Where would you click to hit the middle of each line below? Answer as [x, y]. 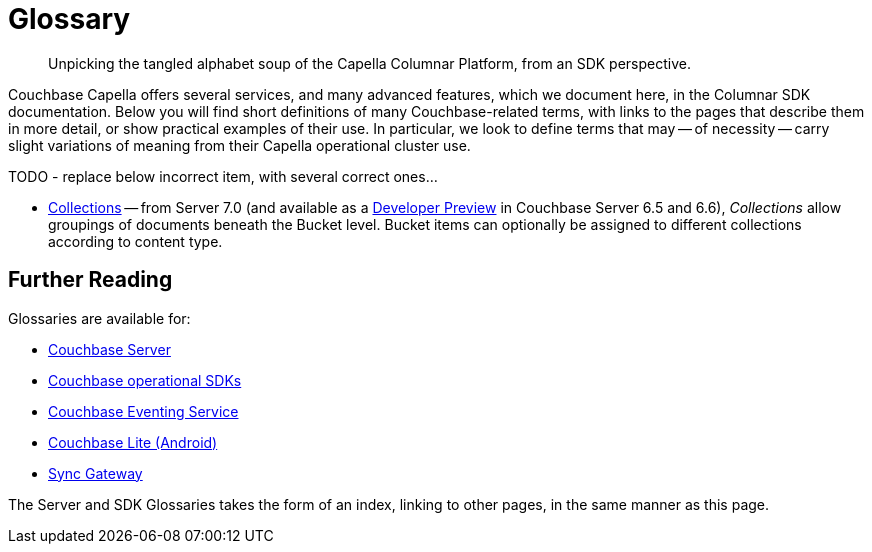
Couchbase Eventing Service [143, 411]
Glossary [69, 19]
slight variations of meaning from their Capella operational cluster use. [239, 145]
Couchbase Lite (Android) [133, 442]
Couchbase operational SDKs [145, 380]
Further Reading [90, 280]
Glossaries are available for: [99, 318]
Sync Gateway [95, 473]
